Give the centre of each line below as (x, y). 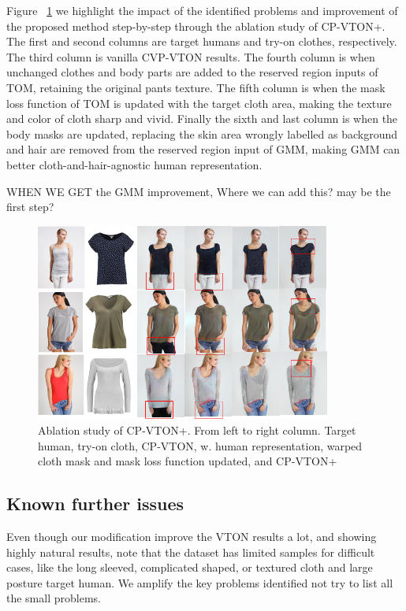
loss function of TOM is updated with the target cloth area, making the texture (199, 103)
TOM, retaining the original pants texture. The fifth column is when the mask (196, 87)
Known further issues (95, 504)
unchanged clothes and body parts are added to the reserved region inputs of (192, 72)
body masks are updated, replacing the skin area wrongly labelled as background (202, 133)
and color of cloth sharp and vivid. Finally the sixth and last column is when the (202, 118)
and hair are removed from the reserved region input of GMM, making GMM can (203, 149)
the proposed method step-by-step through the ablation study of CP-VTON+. (196, 26)
